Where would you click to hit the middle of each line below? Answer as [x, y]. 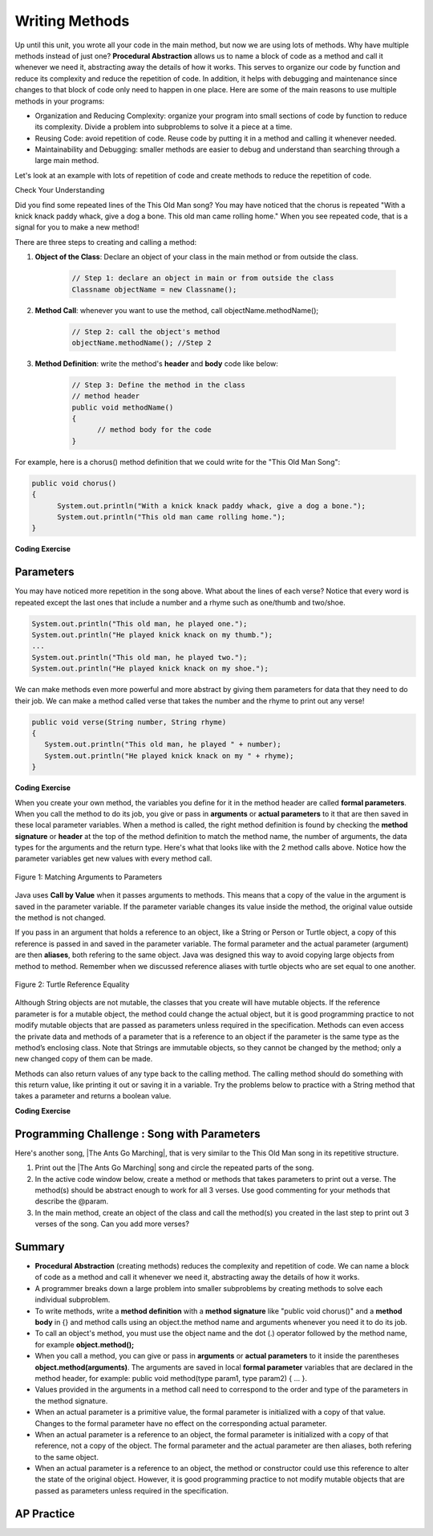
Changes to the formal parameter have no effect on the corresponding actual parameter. [181, 1423]
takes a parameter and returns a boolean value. [93, 1096]
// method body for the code [154, 430]
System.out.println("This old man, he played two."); [140, 657]
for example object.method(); [85, 1344]
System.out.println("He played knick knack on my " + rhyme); [169, 756]
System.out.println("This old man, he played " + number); [163, 744]
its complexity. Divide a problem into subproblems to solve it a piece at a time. [164, 127]
